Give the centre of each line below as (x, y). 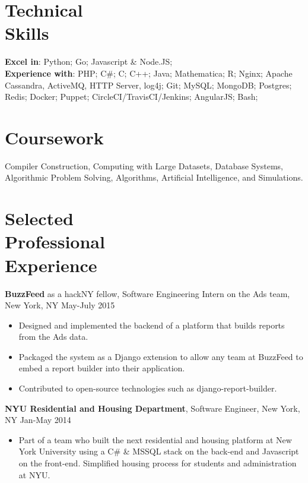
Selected (39, 218)
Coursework (54, 137)
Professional (55, 241)
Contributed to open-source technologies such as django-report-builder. (148, 388)
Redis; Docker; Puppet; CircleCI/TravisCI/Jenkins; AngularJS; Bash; (131, 97)
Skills (27, 33)
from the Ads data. (53, 337)
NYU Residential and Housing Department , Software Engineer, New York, (153, 408)
